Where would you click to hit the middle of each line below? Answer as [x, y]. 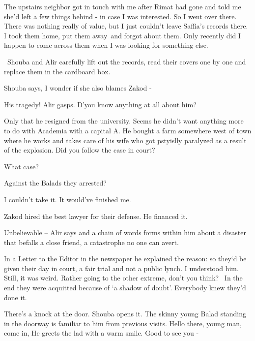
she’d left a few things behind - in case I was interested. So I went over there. [120, 16]
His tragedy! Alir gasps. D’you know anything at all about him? [100, 104]
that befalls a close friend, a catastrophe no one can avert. [91, 242]
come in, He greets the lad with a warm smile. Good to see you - [101, 333]
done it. [15, 297]
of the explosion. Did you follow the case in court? [80, 150]
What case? [21, 166]
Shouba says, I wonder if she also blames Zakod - [78, 88]
